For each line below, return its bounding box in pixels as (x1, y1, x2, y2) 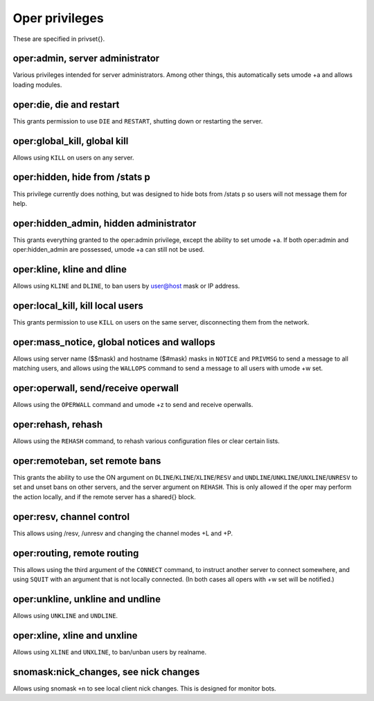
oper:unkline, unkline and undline (12, 593, 161, 605)
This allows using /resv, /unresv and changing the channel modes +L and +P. (12, 529, 233, 537)
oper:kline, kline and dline (12, 263, 127, 275)
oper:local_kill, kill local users (12, 300, 143, 311)
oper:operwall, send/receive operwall (12, 382, 179, 395)
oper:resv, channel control (12, 510, 130, 523)
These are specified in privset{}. (12, 35, 105, 43)
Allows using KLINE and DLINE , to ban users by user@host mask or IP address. (12, 282, 240, 291)
